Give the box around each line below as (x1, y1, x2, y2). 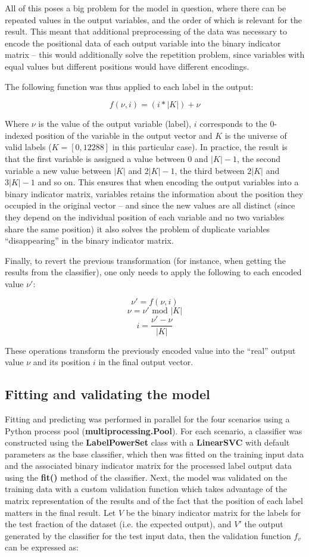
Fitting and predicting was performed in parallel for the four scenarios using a (5, 412, 290, 425)
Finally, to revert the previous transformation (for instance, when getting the (5, 254, 286, 266)
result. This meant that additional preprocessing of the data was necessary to (5, 25, 287, 38)
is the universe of (224, 129, 287, 141)
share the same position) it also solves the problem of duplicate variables (5, 222, 270, 235)
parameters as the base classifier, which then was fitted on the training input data (5, 447, 304, 460)
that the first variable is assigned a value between (5, 152, 185, 164)
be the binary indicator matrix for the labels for (126, 506, 301, 518)
